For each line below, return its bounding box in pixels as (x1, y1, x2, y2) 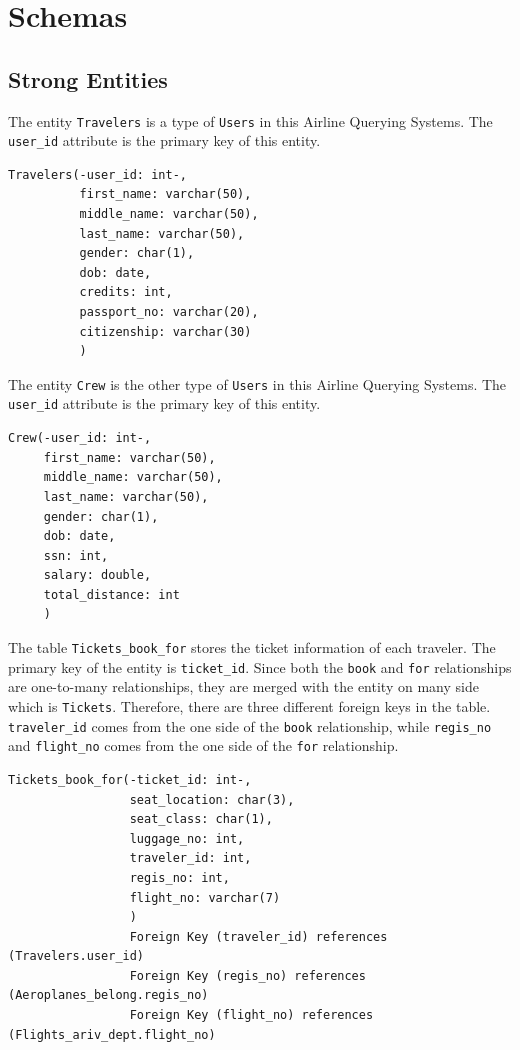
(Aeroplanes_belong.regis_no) (8, 988, 209, 1003)
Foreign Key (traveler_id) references (129, 929, 388, 944)
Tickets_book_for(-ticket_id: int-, (8, 772, 252, 787)
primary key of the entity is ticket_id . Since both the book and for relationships (8, 656, 512, 677)
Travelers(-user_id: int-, (8, 167, 187, 182)
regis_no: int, (129, 870, 230, 885)
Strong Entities (8, 63, 168, 94)
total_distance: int (43, 587, 180, 602)
